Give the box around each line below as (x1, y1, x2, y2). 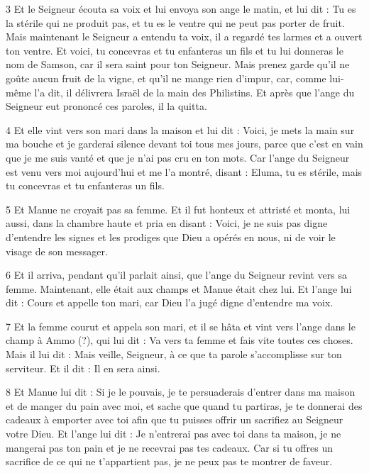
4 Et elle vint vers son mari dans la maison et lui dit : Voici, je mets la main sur (6, 122, 355, 137)
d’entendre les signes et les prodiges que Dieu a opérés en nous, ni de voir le (6, 229, 336, 244)
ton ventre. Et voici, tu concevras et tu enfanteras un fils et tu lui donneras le (6, 43, 343, 57)
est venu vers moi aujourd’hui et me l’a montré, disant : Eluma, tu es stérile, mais (6, 164, 363, 179)
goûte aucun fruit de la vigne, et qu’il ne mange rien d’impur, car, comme (6, 70, 326, 85)
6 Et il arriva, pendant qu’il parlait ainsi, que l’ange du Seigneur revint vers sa (6, 267, 347, 282)
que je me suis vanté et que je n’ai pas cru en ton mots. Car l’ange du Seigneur (6, 150, 350, 165)
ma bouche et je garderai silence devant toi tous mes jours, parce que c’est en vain (6, 136, 363, 151)
